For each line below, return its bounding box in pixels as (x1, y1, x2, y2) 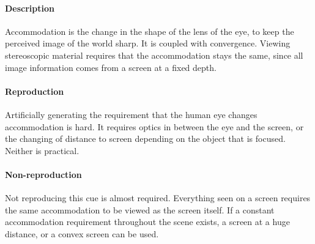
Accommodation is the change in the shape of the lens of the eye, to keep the (5, 24, 294, 37)
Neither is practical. (5, 144, 80, 157)
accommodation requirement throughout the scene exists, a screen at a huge (5, 215, 290, 228)
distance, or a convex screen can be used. (5, 227, 159, 240)
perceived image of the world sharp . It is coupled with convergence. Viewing (5, 37, 291, 50)
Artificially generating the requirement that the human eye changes (5, 108, 258, 120)
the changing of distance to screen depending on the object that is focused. (5, 132, 286, 145)
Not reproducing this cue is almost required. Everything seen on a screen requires (5, 191, 311, 204)
